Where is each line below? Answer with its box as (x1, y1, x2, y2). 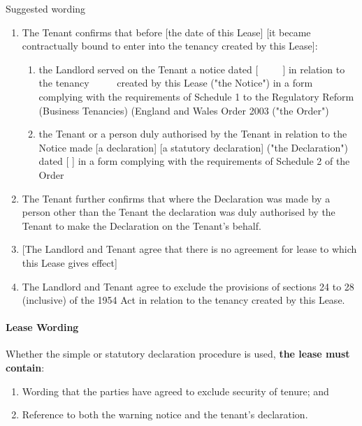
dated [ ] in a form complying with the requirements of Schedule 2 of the (38, 154, 350, 168)
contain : (6, 360, 45, 375)
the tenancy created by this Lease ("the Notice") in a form (38, 75, 313, 90)
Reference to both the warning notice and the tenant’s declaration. (22, 407, 308, 422)
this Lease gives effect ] (22, 255, 117, 270)
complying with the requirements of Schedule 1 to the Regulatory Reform (38, 89, 354, 103)
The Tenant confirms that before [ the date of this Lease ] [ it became (22, 24, 311, 39)
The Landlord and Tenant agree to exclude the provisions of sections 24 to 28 (22, 279, 354, 293)
